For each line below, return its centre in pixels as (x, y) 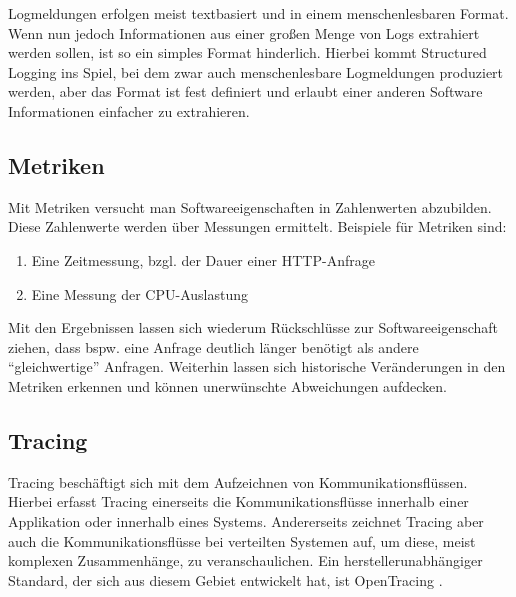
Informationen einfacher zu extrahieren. (129, 110)
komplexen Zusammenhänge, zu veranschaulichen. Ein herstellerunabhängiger (245, 560)
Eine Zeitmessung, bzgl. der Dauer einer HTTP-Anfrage (203, 259)
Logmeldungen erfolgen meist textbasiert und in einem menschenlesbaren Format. (258, 13)
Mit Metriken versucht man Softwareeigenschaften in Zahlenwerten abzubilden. (250, 206)
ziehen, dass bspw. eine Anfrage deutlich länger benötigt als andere (213, 346)
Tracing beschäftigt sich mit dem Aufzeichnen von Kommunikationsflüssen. (238, 481)
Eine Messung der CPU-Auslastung (139, 293)
